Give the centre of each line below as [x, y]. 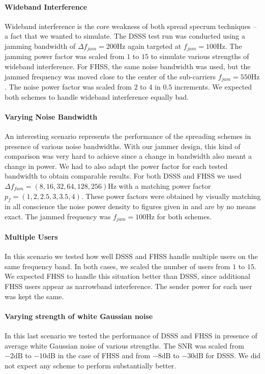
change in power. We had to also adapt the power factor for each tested [116, 166]
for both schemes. [184, 217]
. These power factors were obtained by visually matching [171, 196]
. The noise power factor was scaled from [68, 87]
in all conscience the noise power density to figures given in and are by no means [130, 206]
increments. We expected [213, 87]
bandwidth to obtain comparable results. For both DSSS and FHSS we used [123, 176]
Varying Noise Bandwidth [51, 116]
